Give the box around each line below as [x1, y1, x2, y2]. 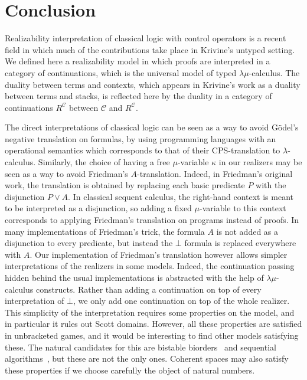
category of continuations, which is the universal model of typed [5, 66, 237, 78]
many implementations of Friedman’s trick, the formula [5, 225, 205, 237]
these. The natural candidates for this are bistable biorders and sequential [5, 340, 276, 353]
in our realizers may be [218, 156, 302, 168]
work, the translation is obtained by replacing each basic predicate [5, 179, 245, 191]
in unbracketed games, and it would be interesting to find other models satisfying [5, 329, 299, 341]
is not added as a [216, 225, 279, 237]
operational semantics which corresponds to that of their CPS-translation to [5, 144, 280, 156]
